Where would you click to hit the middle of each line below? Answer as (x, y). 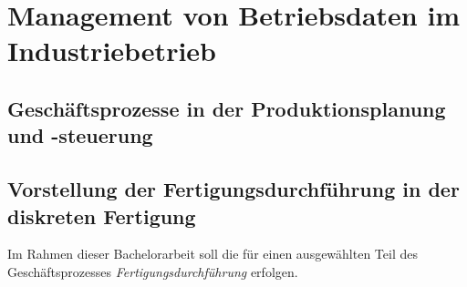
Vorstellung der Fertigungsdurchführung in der (233, 189)
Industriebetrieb (112, 51)
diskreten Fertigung (102, 215)
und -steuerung (80, 135)
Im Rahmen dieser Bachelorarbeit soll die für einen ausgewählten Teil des (213, 254)
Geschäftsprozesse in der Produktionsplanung (227, 108)
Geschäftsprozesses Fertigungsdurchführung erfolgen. (153, 271)
